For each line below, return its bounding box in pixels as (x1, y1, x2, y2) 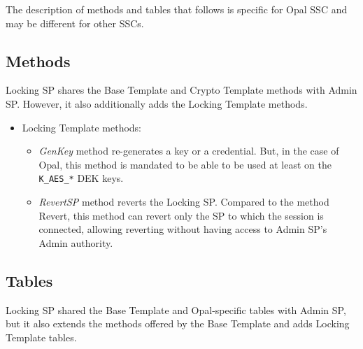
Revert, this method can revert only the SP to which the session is (38, 208, 324, 222)
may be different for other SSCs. (6, 15, 144, 30)
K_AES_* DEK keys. (38, 171, 124, 185)
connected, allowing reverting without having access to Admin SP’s (38, 222, 327, 236)
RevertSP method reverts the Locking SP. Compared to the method (38, 194, 329, 209)
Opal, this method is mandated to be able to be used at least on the (38, 157, 332, 171)
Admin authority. (38, 235, 113, 250)
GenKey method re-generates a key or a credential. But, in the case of (38, 143, 339, 158)
